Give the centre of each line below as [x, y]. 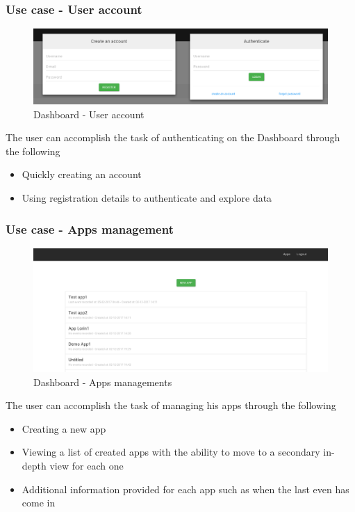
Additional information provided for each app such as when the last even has [185, 489]
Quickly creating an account [82, 174]
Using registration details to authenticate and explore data [147, 198]
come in [39, 503]
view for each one [86, 465]
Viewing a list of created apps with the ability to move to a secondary [171, 452]
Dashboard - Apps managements [103, 382]
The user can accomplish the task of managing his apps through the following [171, 405]
